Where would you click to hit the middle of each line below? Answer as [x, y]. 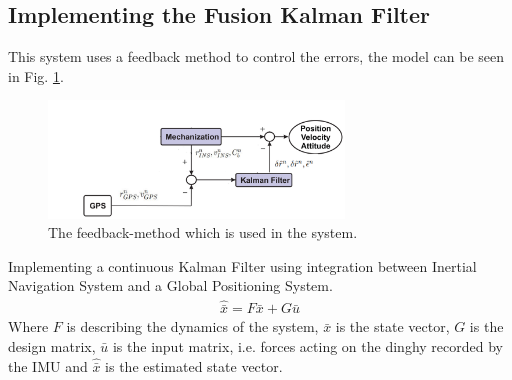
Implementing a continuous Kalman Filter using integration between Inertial [242, 265]
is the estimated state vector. [194, 365]
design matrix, [52, 346]
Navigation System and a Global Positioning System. [170, 285]
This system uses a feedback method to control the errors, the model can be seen [256, 56]
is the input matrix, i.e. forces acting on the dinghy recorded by [307, 346]
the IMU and [48, 365]
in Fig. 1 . [36, 75]
